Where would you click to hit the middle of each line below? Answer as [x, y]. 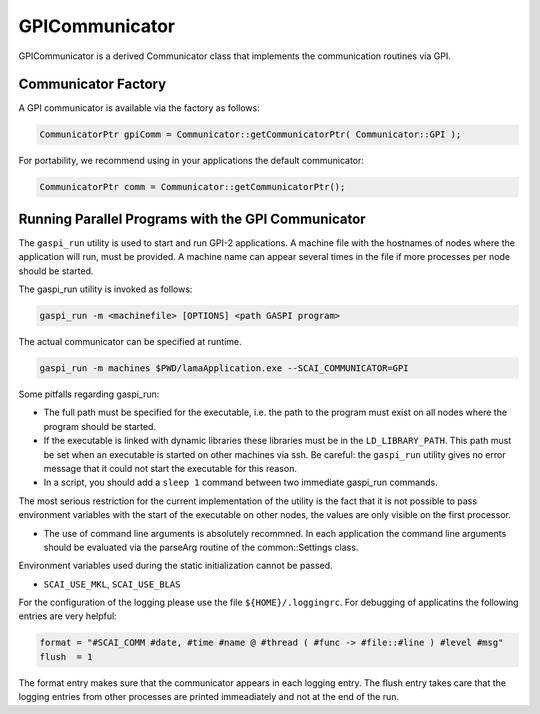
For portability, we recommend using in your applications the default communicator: [191, 161]
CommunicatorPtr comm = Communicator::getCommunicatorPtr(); [192, 187]
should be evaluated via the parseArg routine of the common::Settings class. [201, 547]
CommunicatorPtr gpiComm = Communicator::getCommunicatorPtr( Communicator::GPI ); [250, 134]
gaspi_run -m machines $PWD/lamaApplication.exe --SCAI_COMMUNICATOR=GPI [224, 368]
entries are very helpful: [67, 616]
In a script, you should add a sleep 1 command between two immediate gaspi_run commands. [241, 482]
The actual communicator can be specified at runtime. [130, 342]
